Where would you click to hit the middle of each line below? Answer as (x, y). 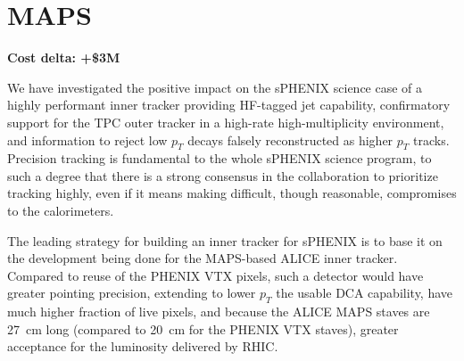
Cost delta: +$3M (64, 57)
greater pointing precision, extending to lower (132, 293)
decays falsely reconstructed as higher (290, 139)
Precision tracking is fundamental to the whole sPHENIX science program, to (220, 158)
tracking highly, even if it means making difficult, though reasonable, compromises (232, 193)
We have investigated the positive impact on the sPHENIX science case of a (215, 87)
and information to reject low (87, 139)
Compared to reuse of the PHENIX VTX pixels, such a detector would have (215, 275)
